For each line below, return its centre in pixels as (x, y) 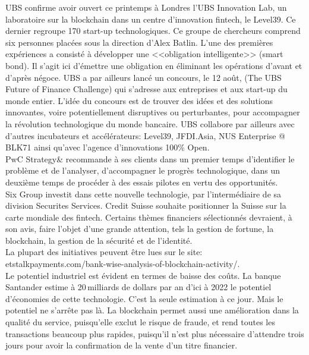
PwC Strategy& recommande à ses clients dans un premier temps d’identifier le (150, 158)
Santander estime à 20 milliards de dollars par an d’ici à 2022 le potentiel (138, 287)
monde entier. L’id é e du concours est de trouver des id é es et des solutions (139, 100)
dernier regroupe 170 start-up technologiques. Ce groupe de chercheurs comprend (153, 31)
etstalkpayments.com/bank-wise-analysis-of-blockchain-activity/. (123, 264)
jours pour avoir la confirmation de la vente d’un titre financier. (122, 345)
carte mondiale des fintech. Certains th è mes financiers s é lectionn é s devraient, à (149, 217)
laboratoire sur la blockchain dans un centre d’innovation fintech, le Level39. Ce (151, 19)
